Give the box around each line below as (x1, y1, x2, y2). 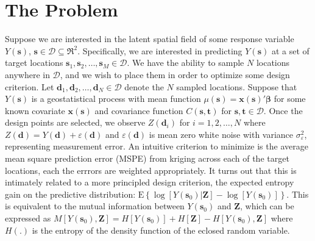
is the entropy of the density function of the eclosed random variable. (32, 223, 290, 236)
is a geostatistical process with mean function (31, 92, 201, 105)
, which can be (239, 200, 294, 212)
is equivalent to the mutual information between (5, 200, 185, 212)
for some (274, 92, 306, 105)
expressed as (5, 212, 51, 225)
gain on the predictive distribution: (5, 187, 136, 200)
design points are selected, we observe (5, 116, 146, 129)
